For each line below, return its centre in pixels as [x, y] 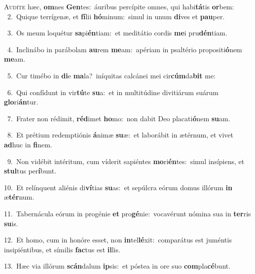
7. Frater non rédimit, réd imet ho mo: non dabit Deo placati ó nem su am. [119, 118]
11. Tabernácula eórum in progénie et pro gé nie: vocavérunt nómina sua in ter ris [127, 213]
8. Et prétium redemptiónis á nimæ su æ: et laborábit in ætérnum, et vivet [120, 135]
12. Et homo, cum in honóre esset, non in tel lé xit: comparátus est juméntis [118, 240]
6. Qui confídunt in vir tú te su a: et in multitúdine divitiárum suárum [113, 92]
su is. [11, 223]
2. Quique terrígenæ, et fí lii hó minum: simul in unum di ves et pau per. [116, 16]
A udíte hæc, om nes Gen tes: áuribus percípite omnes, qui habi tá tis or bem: [119, 6]
